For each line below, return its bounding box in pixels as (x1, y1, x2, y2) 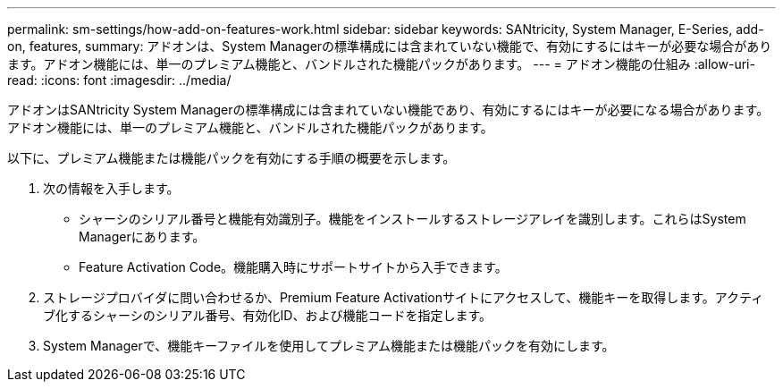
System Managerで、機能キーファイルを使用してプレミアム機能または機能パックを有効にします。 (43, 338, 615, 353)
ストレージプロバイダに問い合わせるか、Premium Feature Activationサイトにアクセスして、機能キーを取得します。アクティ (43, 290, 764, 305)
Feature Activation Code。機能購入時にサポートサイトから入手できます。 (79, 259, 508, 275)
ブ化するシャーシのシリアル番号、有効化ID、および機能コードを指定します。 (43, 308, 493, 323)
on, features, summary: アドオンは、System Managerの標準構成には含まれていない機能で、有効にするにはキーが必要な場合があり (7, 38, 772, 54)
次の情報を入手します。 (43, 181, 180, 196)
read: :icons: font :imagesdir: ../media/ (7, 72, 232, 88)
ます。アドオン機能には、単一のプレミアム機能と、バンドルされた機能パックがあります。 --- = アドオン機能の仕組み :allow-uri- (7, 56, 755, 72)
